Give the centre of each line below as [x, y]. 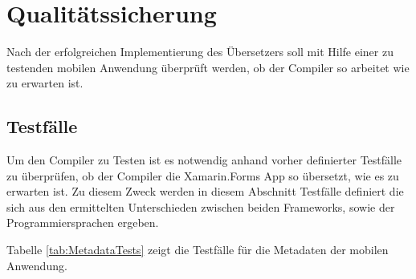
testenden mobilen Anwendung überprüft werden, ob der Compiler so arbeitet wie [208, 67]
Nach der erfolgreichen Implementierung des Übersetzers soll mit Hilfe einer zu [200, 52]
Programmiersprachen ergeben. [83, 222]
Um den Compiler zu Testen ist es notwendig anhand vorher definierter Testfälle [204, 160]
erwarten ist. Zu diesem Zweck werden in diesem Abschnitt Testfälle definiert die [205, 191]
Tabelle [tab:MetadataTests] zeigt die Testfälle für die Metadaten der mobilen [198, 250]
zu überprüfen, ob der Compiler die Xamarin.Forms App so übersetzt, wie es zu [203, 175]
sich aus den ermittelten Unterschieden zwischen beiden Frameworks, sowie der [201, 206]
